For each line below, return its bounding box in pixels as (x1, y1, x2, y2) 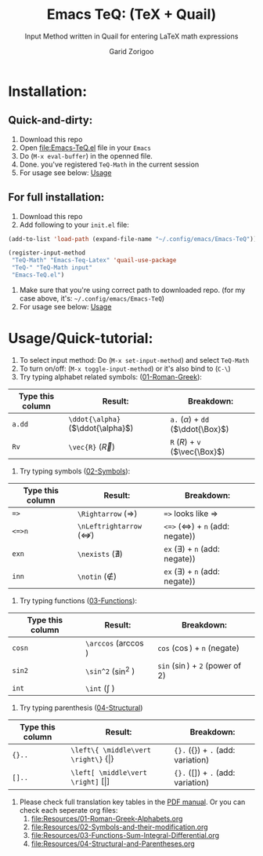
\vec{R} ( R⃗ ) (68, 441, 116, 452)
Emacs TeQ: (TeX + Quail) (46, 5, 217, 24)
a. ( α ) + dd (170, 414, 210, 425)
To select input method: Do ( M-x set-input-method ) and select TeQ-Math (19, 355, 250, 364)
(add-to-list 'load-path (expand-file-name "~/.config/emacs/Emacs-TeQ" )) (8, 235, 258, 243)
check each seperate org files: (19, 805, 118, 814)
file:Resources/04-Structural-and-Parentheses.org (31, 839, 196, 848)
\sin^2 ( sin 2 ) (85, 664, 135, 677)
